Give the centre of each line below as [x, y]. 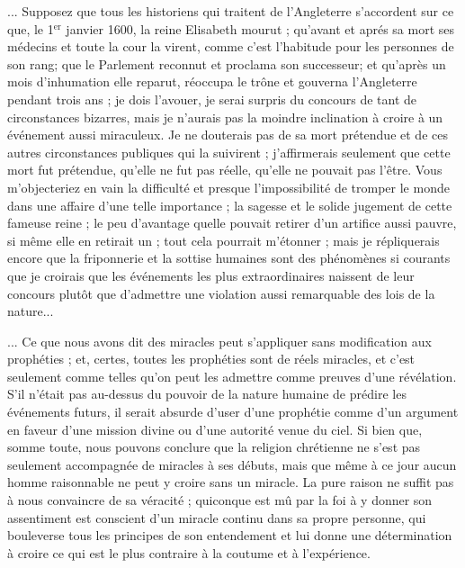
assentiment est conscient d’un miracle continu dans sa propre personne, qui [217, 517]
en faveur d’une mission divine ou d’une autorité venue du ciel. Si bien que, [215, 429]
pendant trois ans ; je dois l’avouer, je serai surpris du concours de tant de [212, 99]
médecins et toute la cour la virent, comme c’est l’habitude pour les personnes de [231, 46]
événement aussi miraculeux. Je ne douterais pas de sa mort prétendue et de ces [228, 135]
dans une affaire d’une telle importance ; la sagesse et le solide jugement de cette [230, 205]
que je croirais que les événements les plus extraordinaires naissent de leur [211, 275]
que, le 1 [31, 28]
